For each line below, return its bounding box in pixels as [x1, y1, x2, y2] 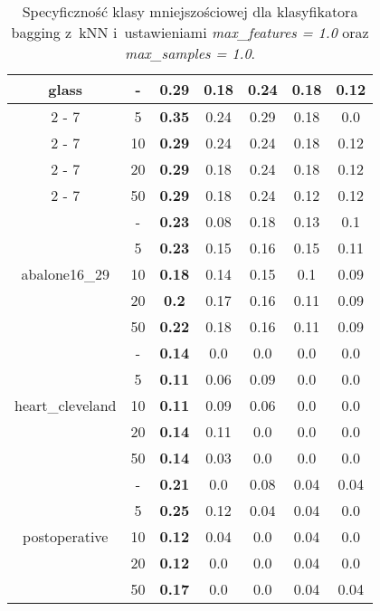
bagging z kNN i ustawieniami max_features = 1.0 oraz [11, 22, 369, 43]
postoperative [23, 526, 109, 547]
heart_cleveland [14, 395, 117, 415]
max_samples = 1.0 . [125, 43, 256, 63]
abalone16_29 [21, 263, 109, 284]
